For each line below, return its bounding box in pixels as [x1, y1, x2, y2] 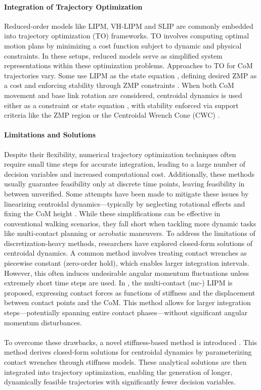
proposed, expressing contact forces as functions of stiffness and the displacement [4, 287, 255, 298]
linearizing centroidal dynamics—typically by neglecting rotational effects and [4, 198, 245, 209]
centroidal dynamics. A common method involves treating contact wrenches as [4, 248, 247, 258]
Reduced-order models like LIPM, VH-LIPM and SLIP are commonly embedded [4, 20, 253, 31]
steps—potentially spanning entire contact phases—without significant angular [4, 307, 248, 318]
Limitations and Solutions [4, 129, 96, 140]
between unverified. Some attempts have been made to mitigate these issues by [4, 188, 249, 199]
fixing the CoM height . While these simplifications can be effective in [4, 208, 221, 219]
